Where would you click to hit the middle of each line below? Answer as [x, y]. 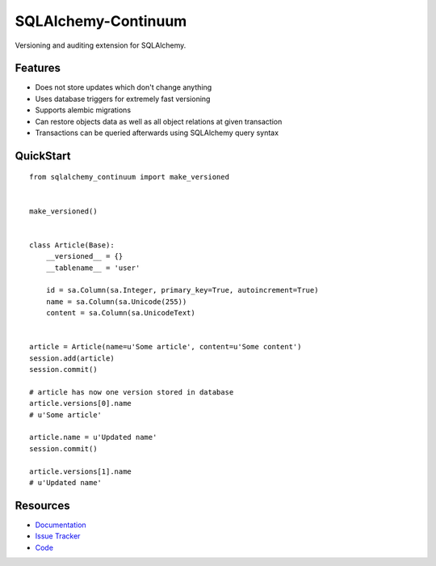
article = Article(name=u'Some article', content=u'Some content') [166, 347]
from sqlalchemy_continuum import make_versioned [130, 177]
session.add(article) [72, 358]
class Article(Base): [72, 245]
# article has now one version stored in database [132, 392]
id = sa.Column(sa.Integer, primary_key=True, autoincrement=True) [182, 290]
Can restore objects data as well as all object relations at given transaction [159, 121]
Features [38, 68]
